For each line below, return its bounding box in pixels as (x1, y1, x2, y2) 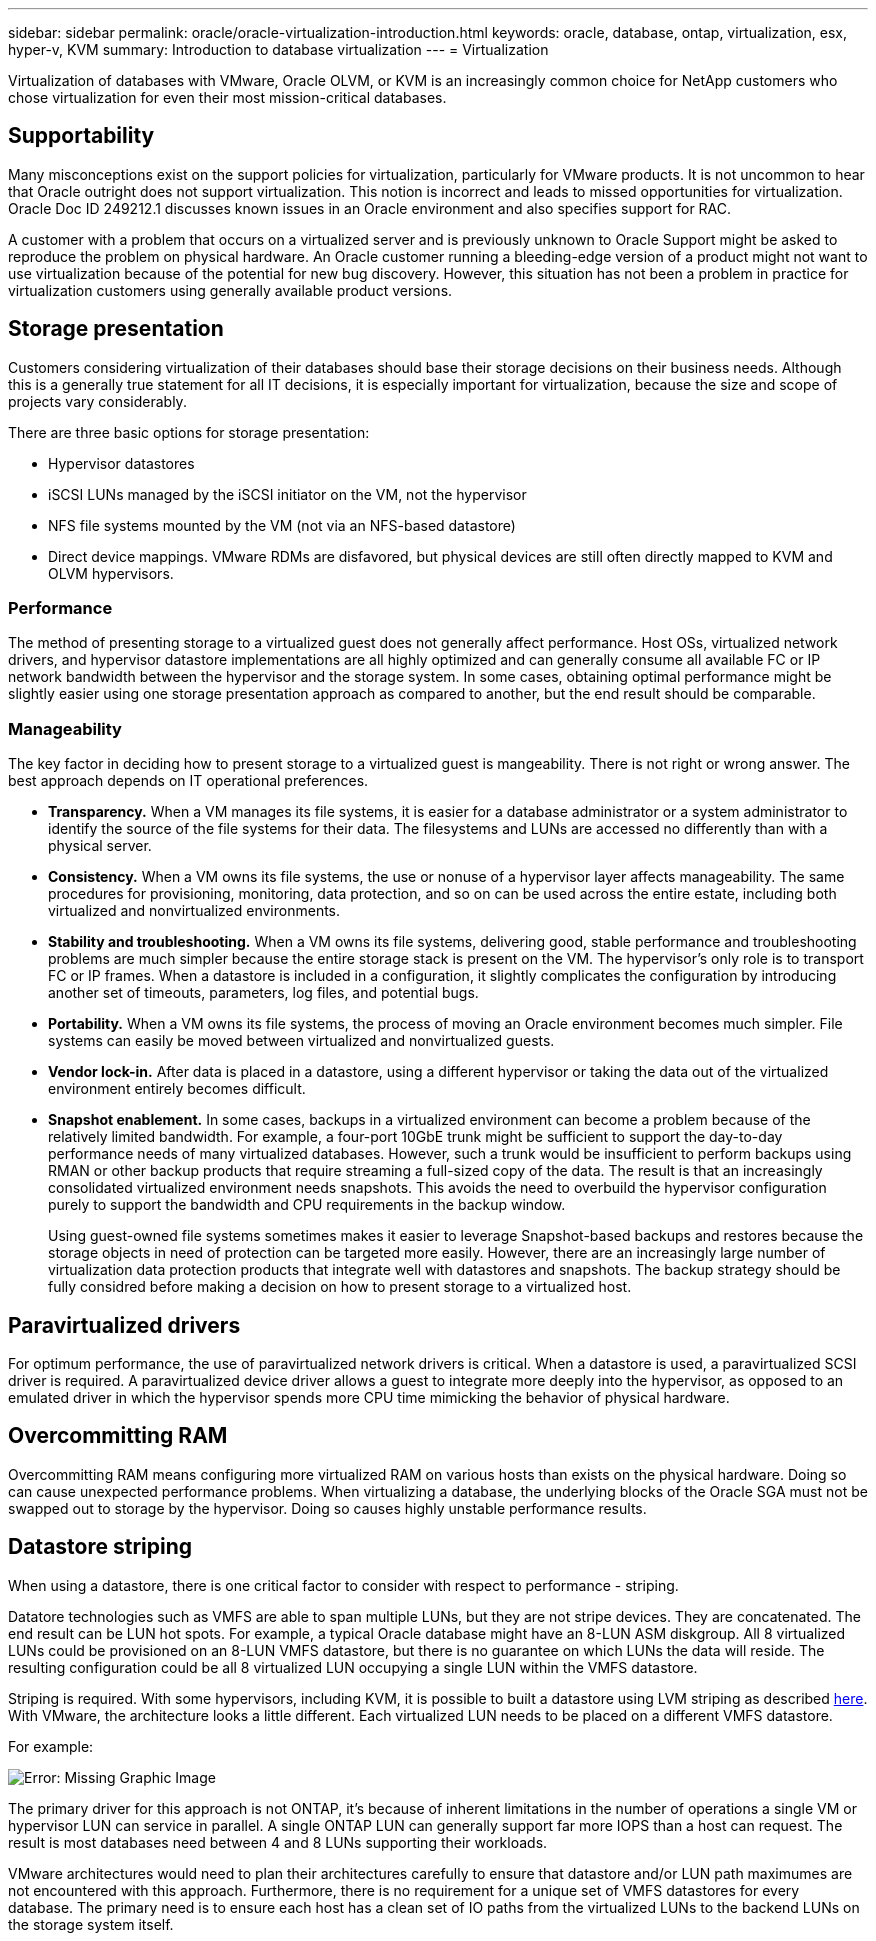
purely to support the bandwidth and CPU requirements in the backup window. (48, 1196, 566, 1214)
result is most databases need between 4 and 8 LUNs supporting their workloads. (8, 1833, 548, 1851)
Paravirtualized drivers (8, 1312, 241, 1338)
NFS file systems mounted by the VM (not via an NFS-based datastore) (48, 516, 516, 534)
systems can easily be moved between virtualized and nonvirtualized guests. (48, 1032, 555, 1050)
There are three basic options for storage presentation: (8, 423, 370, 441)
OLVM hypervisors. (48, 564, 174, 582)
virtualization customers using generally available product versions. (8, 281, 453, 299)
